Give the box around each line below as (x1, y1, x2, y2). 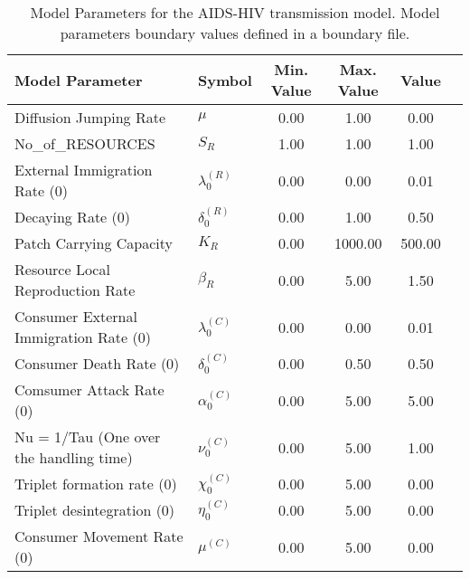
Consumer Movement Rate (14, 526, 183, 546)
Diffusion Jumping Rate (14, 107, 165, 128)
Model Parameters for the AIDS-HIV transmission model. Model (30, 2, 440, 23)
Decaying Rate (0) (14, 206, 130, 227)
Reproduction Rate (14, 280, 136, 300)
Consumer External (14, 306, 137, 327)
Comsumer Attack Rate (14, 379, 164, 400)
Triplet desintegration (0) (14, 499, 175, 520)
